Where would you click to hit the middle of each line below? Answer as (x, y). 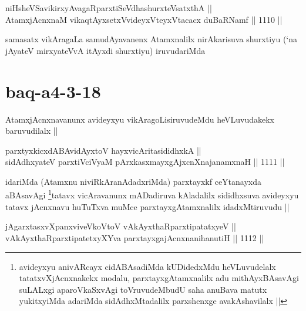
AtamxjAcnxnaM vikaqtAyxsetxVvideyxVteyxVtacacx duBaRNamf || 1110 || (144, 19)
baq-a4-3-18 (53, 91)
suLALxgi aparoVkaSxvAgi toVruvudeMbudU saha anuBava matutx (143, 289)
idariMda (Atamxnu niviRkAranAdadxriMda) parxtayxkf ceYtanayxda (134, 181)
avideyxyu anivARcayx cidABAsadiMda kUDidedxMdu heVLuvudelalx (147, 266)
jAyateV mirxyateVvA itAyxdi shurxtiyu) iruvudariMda (105, 50)
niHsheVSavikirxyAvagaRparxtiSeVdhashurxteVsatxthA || (109, 8)
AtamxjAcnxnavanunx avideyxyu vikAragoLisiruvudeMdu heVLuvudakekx (140, 119)
